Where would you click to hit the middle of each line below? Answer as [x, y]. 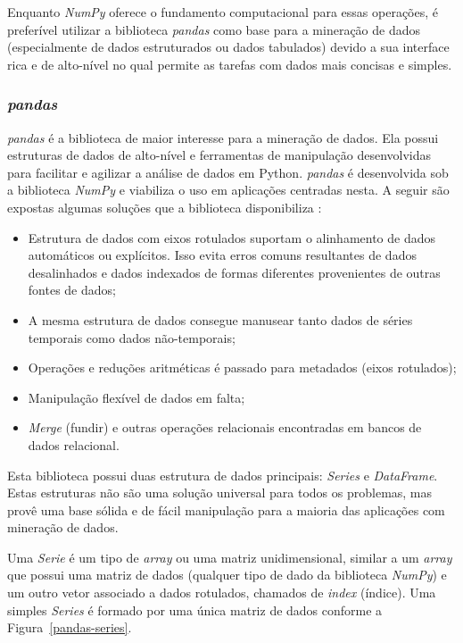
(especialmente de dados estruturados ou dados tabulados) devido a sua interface [228, 47]
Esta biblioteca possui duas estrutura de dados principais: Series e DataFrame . [223, 475]
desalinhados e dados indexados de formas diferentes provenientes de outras [234, 272]
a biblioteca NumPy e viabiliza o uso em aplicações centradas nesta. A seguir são [228, 190]
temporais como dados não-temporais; [132, 337]
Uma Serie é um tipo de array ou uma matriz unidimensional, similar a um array [230, 557]
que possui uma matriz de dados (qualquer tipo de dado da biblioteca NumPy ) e [227, 575]
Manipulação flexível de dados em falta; [136, 397]
